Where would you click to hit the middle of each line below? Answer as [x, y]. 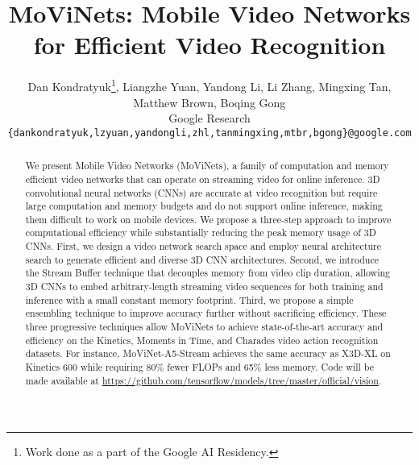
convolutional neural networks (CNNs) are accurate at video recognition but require [201, 192]
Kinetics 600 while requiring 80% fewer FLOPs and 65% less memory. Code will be [200, 367]
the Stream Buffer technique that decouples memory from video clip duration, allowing [208, 273]
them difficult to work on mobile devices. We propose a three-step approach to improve [208, 219]
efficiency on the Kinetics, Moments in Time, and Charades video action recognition [202, 340]
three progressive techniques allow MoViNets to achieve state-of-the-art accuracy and [204, 327]
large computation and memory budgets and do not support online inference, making [204, 206]
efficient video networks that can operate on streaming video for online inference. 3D [203, 179]
